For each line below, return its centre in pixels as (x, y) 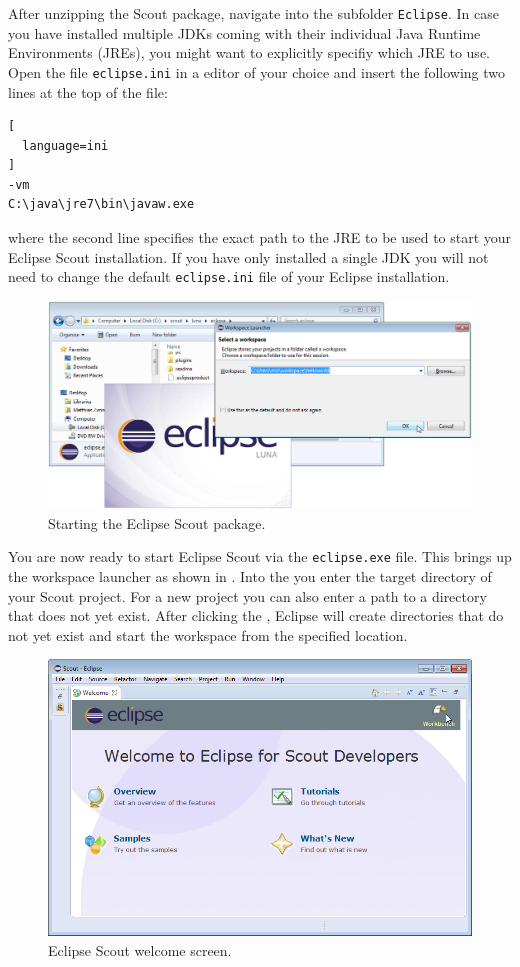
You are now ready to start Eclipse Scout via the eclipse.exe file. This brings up (260, 556)
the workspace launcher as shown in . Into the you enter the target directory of (250, 576)
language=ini (65, 145)
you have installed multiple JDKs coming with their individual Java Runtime (244, 32)
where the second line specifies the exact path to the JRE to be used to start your (260, 237)
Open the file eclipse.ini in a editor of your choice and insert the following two (257, 71)
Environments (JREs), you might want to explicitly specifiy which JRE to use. (249, 52)
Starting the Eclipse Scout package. (157, 522)
